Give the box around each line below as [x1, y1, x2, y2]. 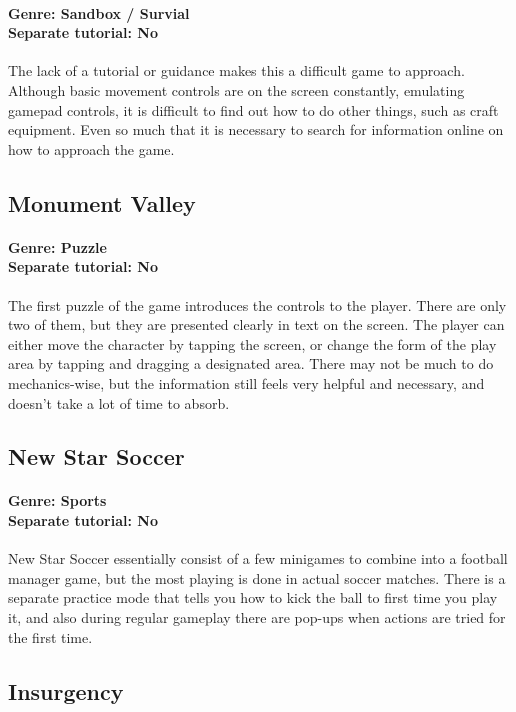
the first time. [8, 626, 93, 647]
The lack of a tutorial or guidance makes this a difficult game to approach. [8, 60, 465, 81]
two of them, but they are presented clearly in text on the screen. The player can [8, 314, 505, 335]
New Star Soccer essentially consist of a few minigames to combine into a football [8, 548, 508, 569]
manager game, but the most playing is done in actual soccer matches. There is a [8, 567, 506, 588]
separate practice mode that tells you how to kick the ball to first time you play [8, 587, 498, 608]
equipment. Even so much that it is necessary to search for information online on [8, 119, 504, 140]
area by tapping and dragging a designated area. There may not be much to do [8, 353, 494, 374]
